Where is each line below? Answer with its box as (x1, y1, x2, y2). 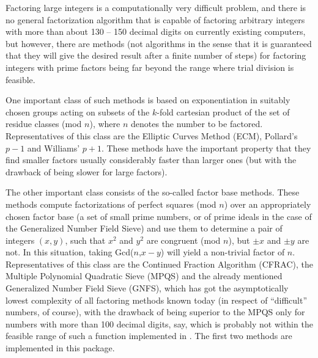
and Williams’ (27, 141, 80, 154)
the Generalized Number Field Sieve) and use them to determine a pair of (6, 222, 283, 235)
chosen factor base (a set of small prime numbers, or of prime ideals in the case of (6, 210, 312, 222)
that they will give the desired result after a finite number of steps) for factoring (6, 49, 306, 62)
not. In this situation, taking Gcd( (6, 246, 134, 258)
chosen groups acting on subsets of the (6, 105, 150, 118)
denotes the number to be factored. (131, 117, 263, 130)
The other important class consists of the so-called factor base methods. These (6, 186, 300, 199)
